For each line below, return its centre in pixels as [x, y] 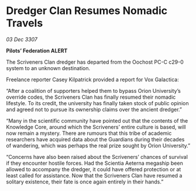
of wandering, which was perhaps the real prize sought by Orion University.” [98, 145]
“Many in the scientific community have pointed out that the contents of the [97, 120]
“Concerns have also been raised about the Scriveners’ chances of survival [97, 157]
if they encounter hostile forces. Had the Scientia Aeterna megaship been [94, 163]
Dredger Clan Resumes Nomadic [87, 11]
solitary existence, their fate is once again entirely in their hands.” [85, 182]
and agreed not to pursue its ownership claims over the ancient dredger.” [94, 109]
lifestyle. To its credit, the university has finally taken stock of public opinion [97, 103]
